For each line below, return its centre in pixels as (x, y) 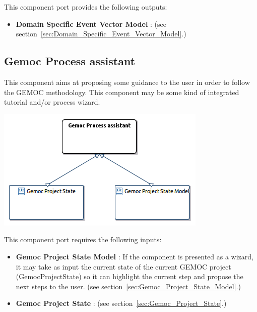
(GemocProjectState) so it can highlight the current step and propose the (130, 276)
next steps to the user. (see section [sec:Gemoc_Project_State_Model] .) (128, 286)
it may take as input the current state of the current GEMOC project (123, 266)
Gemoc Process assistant (70, 61)
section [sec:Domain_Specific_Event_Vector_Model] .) (101, 34)
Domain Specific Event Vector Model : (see (91, 24)
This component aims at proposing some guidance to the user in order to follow (127, 82)
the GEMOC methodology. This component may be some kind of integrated (122, 92)
